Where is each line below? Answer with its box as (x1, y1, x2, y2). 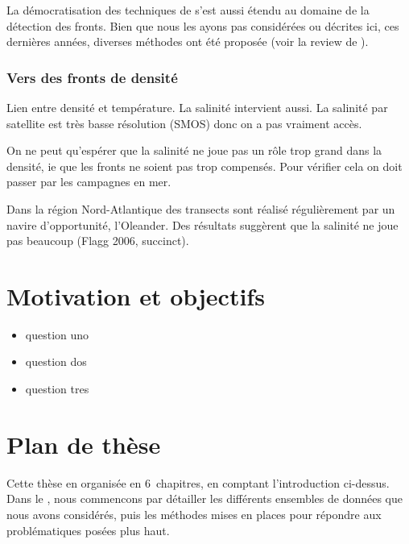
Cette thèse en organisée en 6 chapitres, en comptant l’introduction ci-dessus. (6, 474, 390, 491)
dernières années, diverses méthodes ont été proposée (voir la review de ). (6, 33, 369, 50)
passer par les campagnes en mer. (6, 173, 171, 190)
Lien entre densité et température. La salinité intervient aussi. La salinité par (6, 99, 388, 115)
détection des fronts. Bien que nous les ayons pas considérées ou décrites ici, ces (6, 17, 399, 34)
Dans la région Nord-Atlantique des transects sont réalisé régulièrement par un (6, 200, 395, 217)
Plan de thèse (6, 427, 161, 460)
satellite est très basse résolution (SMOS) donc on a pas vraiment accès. (6, 114, 362, 131)
